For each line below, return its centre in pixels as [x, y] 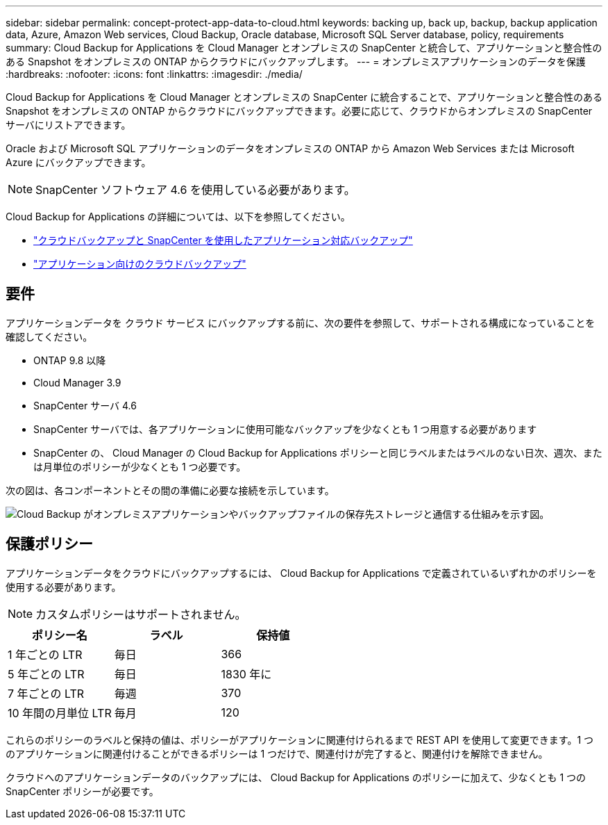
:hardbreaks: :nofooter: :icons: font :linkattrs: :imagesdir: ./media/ [154, 74]
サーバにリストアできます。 [68, 125]
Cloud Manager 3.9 [77, 382]
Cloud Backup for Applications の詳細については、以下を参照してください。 [178, 217]
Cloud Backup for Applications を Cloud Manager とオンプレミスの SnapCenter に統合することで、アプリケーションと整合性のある [304, 97]
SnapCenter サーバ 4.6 [85, 405]
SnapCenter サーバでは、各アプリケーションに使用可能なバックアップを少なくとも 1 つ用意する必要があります [285, 429]
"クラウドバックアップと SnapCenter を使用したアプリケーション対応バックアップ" [223, 240]
